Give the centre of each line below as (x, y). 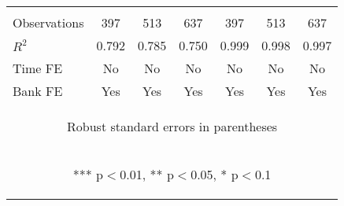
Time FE (38, 68)
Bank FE (38, 91)
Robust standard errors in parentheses (172, 126)
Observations (48, 22)
